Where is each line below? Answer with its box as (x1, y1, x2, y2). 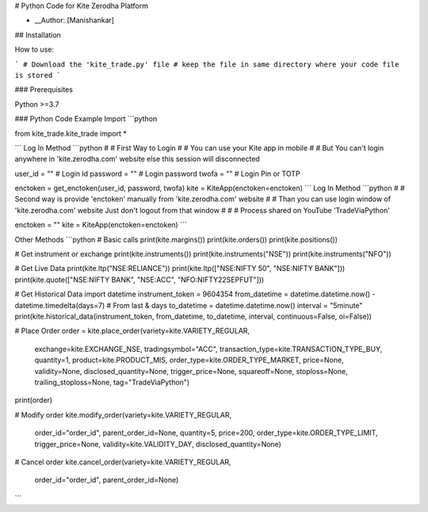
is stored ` (14, 71, 61, 79)
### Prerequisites (14, 85, 73, 94)
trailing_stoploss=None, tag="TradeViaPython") (34, 377, 190, 387)
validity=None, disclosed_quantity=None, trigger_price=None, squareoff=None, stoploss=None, (34, 366, 348, 376)
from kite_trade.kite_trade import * (14, 128, 127, 138)
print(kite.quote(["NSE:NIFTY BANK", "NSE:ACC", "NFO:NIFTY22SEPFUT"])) (14, 274, 265, 285)
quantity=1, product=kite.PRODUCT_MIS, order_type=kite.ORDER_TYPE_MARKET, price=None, (34, 355, 344, 365)
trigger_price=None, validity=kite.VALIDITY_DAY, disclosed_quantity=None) (34, 439, 281, 449)
